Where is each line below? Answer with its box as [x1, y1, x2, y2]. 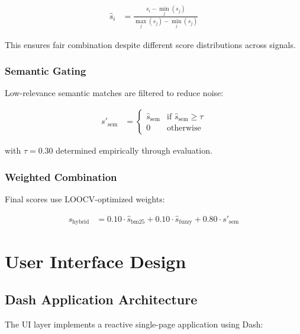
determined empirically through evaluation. [56, 144, 212, 157]
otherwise [167, 124, 201, 133]
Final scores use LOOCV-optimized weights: [5, 192, 165, 205]
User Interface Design [5, 249, 186, 273]
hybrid [72, 218, 89, 225]
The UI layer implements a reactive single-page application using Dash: [5, 317, 263, 330]
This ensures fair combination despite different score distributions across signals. [5, 38, 296, 50]
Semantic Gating [5, 63, 86, 78]
